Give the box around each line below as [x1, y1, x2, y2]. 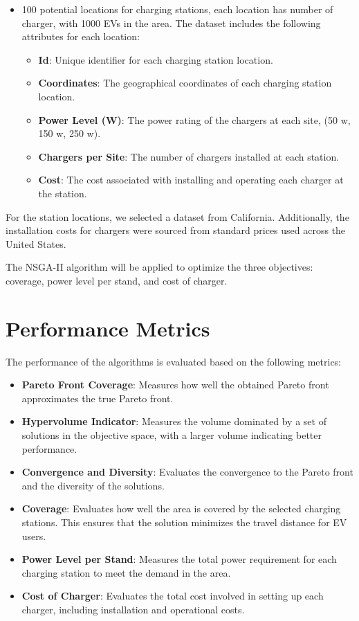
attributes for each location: [21, 29, 140, 44]
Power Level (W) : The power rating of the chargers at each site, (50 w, [38, 112, 351, 127]
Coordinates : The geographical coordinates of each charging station [38, 75, 332, 90]
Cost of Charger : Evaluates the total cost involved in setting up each [21, 588, 324, 603]
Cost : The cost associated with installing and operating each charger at [38, 172, 344, 187]
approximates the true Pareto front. [21, 390, 174, 405]
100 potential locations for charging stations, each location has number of [21, 2, 333, 16]
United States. [6, 236, 66, 251]
